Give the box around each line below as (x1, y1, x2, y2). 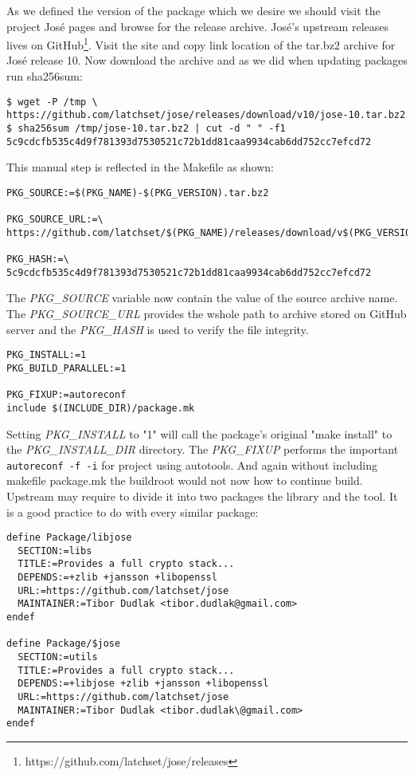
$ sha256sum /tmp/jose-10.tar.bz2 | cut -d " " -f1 (6, 122, 286, 134)
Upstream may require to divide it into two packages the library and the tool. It (6, 487, 398, 504)
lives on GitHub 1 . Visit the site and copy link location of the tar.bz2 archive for (6, 34, 396, 53)
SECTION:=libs (18, 545, 92, 557)
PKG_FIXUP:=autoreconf (6, 389, 127, 401)
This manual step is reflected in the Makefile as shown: (6, 159, 274, 175)
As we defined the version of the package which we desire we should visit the (6, 2, 381, 18)
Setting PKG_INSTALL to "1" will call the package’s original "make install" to (6, 425, 393, 442)
